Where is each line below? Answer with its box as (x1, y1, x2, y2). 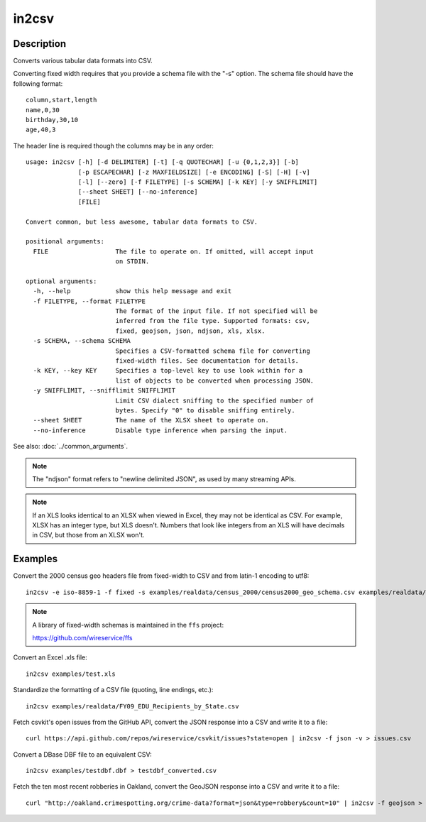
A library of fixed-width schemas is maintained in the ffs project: (32, 620, 224, 629)
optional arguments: (26, 277, 97, 285)
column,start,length (26, 96, 97, 104)
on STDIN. (115, 258, 150, 265)
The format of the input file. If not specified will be (115, 307, 318, 315)
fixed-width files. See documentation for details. (115, 357, 300, 365)
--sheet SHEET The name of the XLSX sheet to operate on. (33, 416, 269, 424)
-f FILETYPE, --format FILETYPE (33, 297, 146, 305)
